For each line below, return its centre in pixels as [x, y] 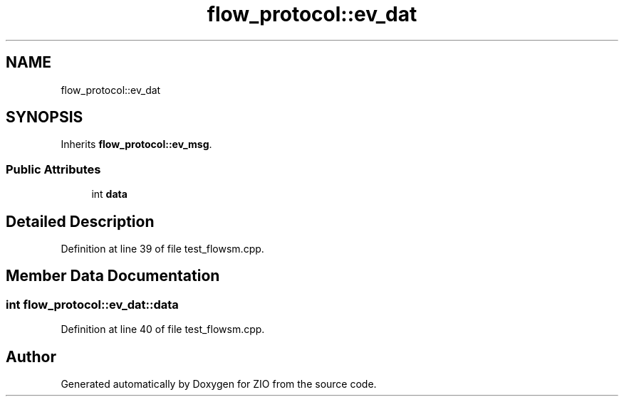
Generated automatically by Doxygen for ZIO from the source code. [219, 384]
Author [31, 356]
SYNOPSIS [45, 117]
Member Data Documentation [113, 276]
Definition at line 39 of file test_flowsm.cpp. [162, 249]
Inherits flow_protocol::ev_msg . [136, 144]
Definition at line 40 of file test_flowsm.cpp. [163, 329]
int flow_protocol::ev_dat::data [92, 304]
